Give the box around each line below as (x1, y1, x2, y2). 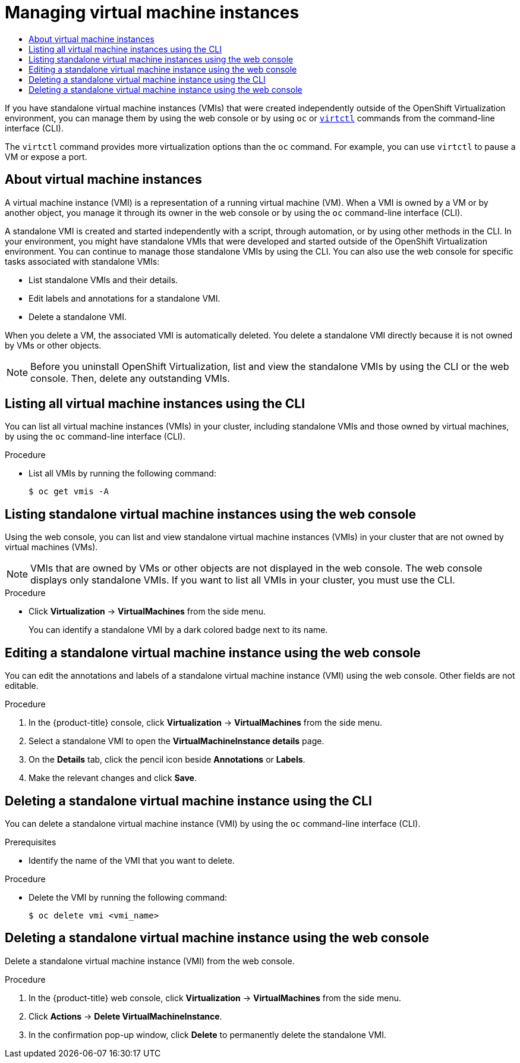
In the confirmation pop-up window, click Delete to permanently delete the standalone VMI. (29, 1029, 386, 1040)
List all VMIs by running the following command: (29, 468, 216, 479)
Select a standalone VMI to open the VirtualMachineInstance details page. (29, 736, 324, 747)
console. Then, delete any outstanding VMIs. (30, 372, 230, 384)
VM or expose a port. (5, 151, 87, 162)
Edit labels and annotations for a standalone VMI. (29, 293, 220, 303)
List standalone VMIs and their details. (29, 274, 178, 285)
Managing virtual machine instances (5, 2, 300, 23)
